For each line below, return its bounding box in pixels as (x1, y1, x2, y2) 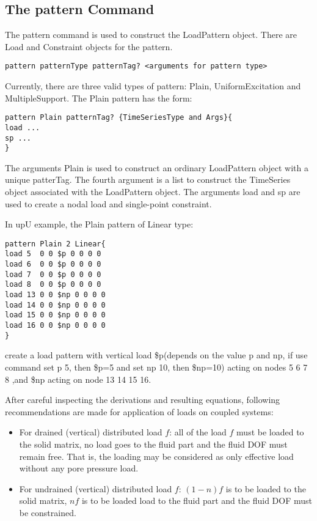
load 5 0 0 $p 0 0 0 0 (5, 249, 101, 259)
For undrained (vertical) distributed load (19, 482, 172, 495)
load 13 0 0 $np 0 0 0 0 (5, 290, 106, 300)
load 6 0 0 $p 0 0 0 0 (5, 260, 101, 269)
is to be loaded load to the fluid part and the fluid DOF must (81, 494, 312, 507)
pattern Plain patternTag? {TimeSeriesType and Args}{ (5, 113, 233, 122)
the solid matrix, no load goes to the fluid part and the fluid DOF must (19, 437, 288, 450)
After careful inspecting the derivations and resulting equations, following (5, 393, 280, 406)
